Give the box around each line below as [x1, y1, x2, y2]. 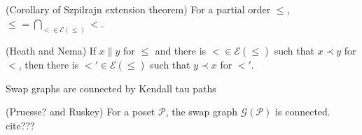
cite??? [6, 118, 35, 132]
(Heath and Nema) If [6, 43, 97, 57]
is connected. [275, 104, 330, 119]
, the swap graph [165, 104, 238, 119]
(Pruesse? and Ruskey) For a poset [6, 104, 155, 119]
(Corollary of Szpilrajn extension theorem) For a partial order [6, 2, 271, 16]
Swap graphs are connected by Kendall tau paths [6, 80, 216, 95]
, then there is [18, 57, 79, 71]
